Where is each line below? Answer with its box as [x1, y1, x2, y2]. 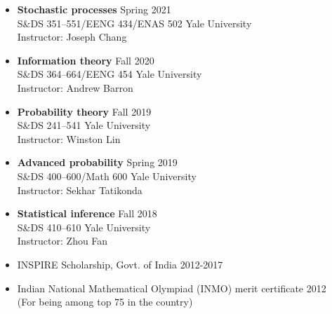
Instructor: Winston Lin [17, 131, 121, 146]
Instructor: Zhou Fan [17, 233, 108, 248]
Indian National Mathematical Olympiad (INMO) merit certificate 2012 [17, 280, 326, 295]
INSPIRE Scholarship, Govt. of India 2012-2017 [17, 257, 223, 271]
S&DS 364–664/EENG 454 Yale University [17, 67, 202, 81]
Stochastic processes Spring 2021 [17, 2, 171, 16]
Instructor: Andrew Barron [17, 80, 133, 95]
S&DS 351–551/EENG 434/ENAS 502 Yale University [17, 15, 252, 30]
